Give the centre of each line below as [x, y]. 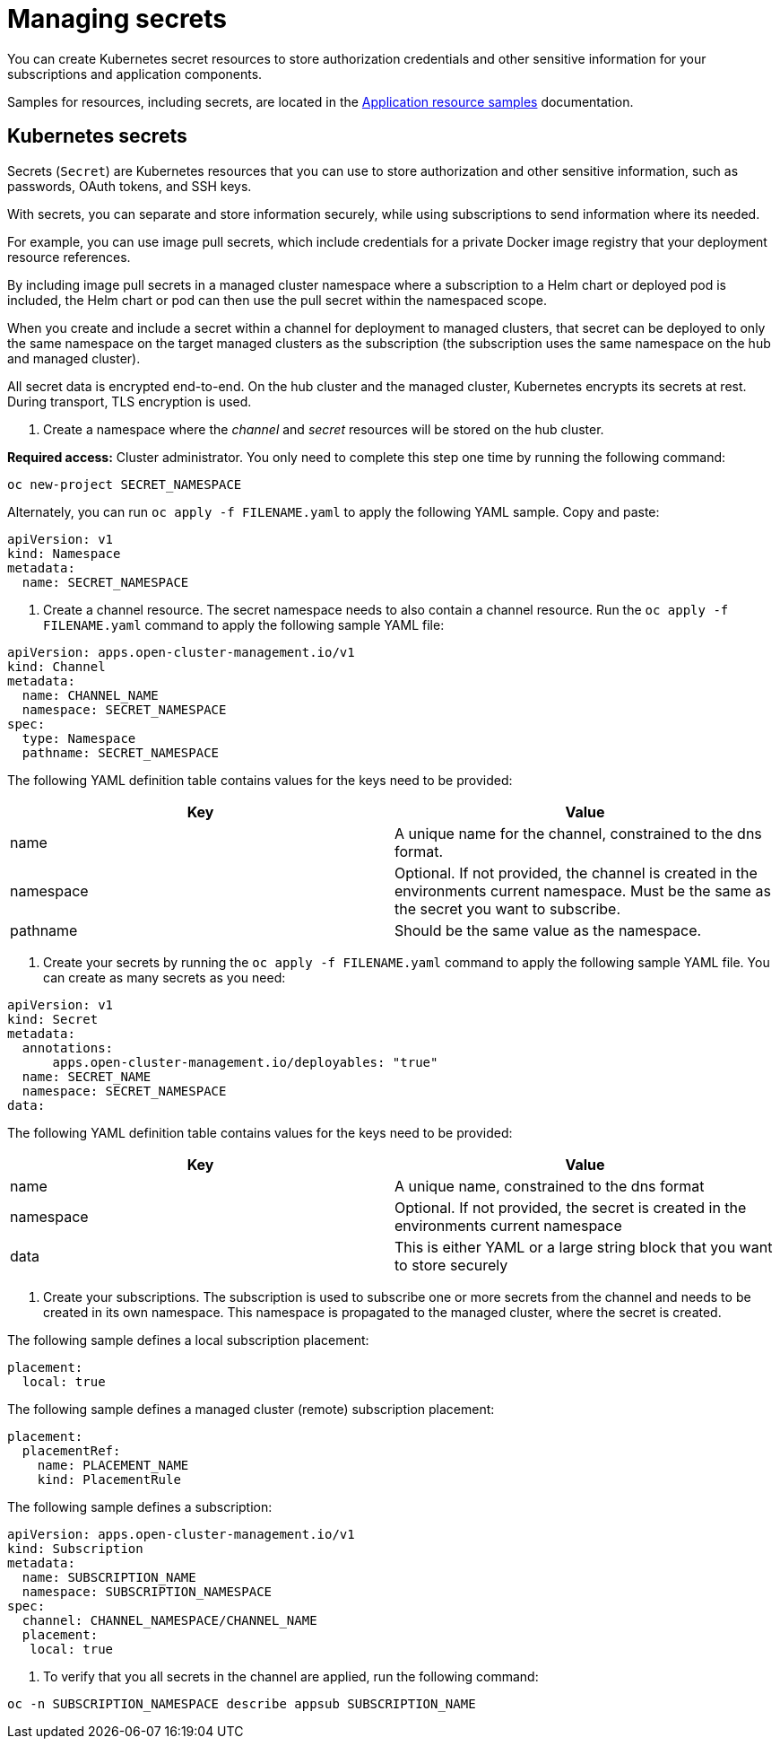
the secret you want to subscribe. [508, 908]
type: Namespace [79, 738]
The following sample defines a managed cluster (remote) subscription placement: [251, 1409]
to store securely [451, 1265]
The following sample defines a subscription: [140, 1506]
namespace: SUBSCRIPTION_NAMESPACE [147, 1591]
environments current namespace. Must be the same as [583, 890]
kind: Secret [53, 1019]
